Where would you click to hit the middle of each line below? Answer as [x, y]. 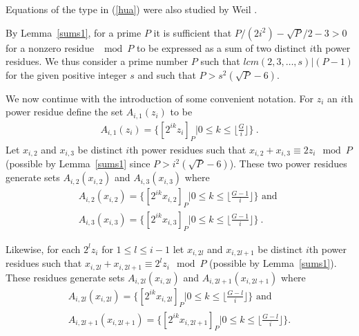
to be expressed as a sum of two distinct [221, 47]
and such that [167, 74]
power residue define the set [65, 112]
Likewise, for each [43, 249]
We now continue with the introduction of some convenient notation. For [160, 98]
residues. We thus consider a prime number [97, 61]
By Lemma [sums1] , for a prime [74, 32]
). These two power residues [288, 164]
